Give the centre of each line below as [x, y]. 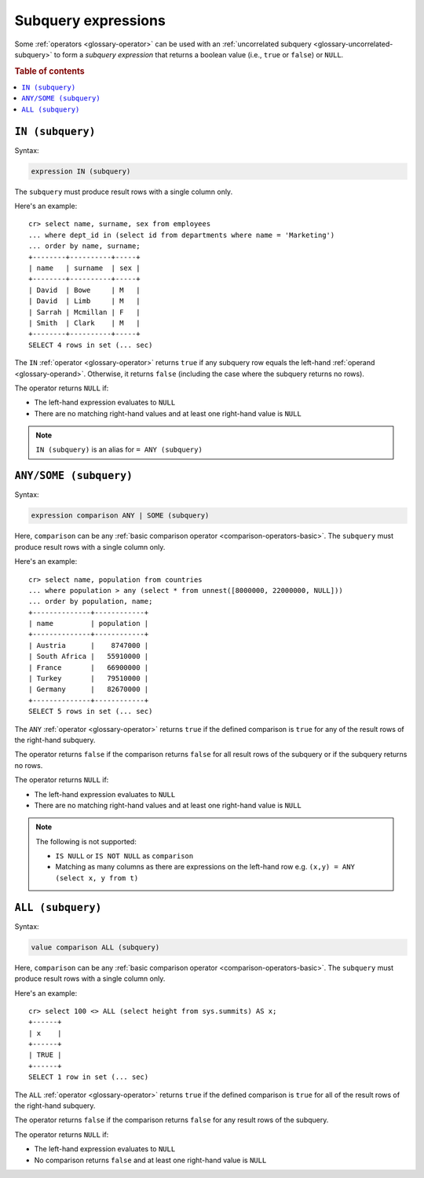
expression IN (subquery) [81, 171]
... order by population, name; [91, 602]
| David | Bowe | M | [84, 290]
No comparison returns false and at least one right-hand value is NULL [150, 1160]
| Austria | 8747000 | [89, 645]
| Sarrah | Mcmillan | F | [84, 312]
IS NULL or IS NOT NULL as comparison [124, 856]
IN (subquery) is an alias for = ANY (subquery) [119, 450]
